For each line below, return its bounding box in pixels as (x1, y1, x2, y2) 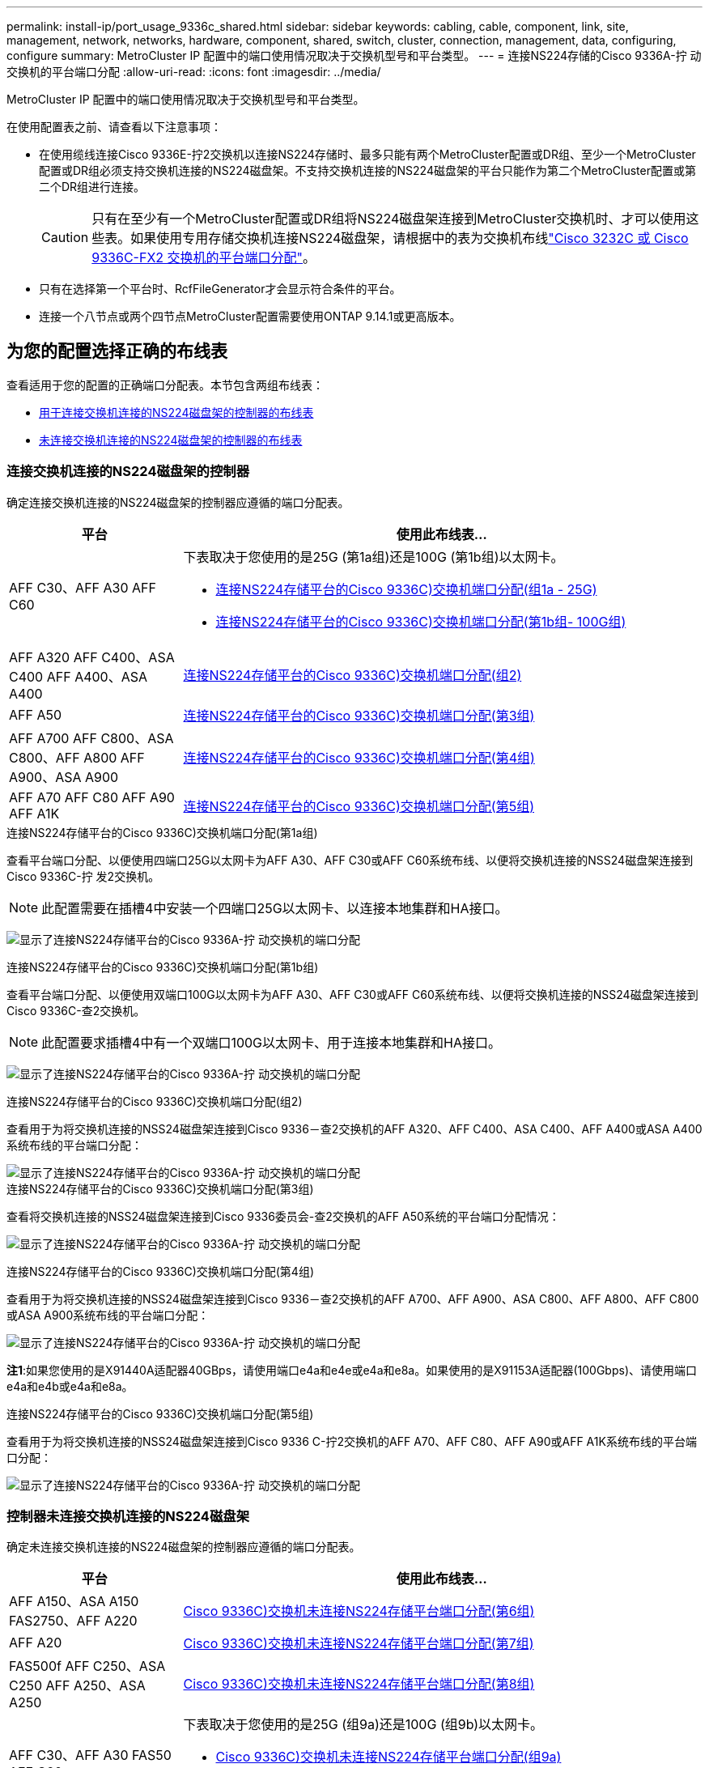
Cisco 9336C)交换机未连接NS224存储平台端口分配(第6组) (183, 1603, 535, 1620)
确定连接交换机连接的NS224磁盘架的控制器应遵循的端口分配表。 (6, 495, 350, 509)
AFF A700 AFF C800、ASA (9, 729, 174, 746)
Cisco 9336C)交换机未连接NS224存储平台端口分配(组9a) (215, 1749, 562, 1766)
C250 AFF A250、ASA (9, 1677, 146, 1694)
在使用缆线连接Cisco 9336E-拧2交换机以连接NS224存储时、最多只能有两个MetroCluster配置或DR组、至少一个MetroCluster (39, 147, 696, 161)
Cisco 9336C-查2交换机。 (6, 1003, 146, 1018)
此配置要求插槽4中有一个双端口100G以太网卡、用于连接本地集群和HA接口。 (41, 1034, 501, 1051)
